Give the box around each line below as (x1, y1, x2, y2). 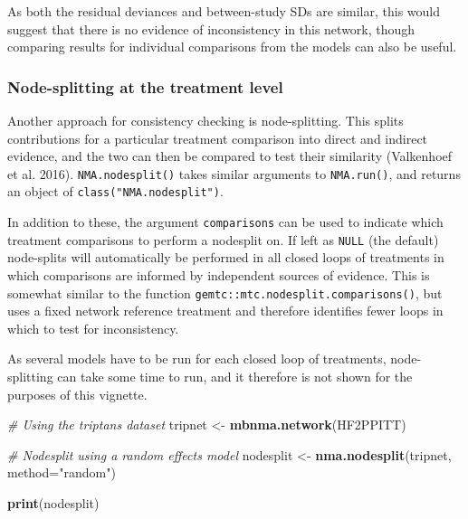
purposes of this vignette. (7, 384, 148, 403)
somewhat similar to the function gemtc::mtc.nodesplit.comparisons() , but (7, 283, 443, 302)
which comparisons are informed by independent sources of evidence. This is (7, 266, 430, 284)
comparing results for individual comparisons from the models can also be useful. (7, 37, 457, 56)
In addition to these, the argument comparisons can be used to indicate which (7, 212, 444, 231)
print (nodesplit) (7, 494, 100, 512)
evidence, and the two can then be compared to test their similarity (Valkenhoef (7, 146, 453, 165)
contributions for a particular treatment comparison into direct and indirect (7, 128, 428, 147)
